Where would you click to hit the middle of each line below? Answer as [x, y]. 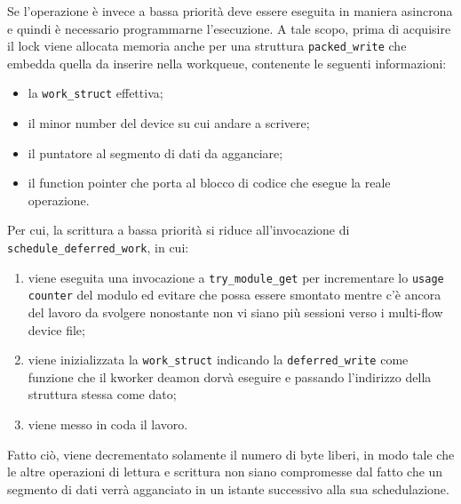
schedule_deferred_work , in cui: [98, 248]
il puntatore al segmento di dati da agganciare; [155, 152]
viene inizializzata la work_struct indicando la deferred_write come [218, 360]
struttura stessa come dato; [102, 394]
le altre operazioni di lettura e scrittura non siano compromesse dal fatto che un [225, 472]
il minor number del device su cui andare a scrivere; [169, 123]
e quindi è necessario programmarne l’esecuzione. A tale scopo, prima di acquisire [229, 28]
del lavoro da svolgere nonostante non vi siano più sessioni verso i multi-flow [235, 312]
